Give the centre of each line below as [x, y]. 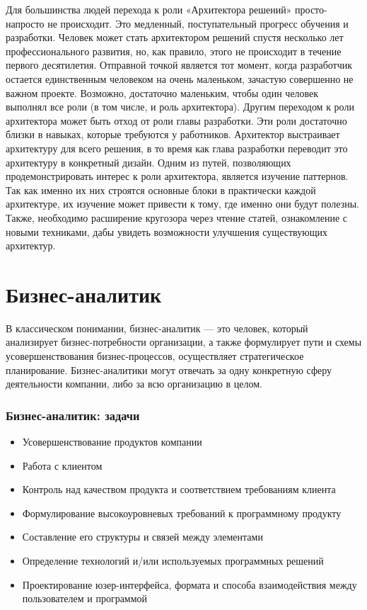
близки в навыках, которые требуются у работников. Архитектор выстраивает [173, 134]
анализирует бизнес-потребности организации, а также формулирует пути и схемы [184, 342]
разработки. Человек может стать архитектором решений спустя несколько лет [175, 37]
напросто [25, 23]
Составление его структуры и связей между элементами [142, 537]
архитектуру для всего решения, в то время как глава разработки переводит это [177, 148]
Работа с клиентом [62, 465]
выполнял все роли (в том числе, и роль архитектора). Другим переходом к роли [180, 107]
